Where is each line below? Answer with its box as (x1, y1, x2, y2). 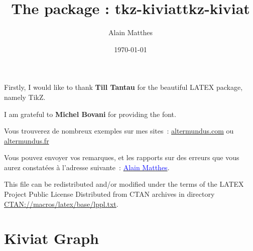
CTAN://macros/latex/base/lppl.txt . (4, 198, 118, 209)
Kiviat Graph (4, 228, 99, 248)
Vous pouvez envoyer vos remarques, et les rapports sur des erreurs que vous (4, 152, 239, 163)
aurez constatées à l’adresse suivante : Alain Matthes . (4, 162, 170, 172)
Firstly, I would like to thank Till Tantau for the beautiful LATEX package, (4, 82, 243, 92)
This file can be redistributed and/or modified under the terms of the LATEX (4, 179, 244, 189)
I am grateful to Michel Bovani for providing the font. (4, 108, 176, 119)
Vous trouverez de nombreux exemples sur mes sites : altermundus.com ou (4, 125, 234, 136)
